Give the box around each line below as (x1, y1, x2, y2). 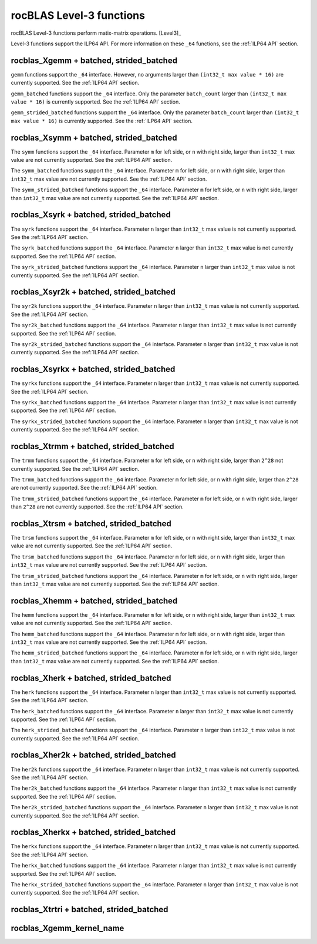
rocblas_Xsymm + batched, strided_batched (11, 132, 177, 142)
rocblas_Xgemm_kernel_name (11, 923, 124, 933)
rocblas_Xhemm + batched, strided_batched (11, 596, 178, 606)
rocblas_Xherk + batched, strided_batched (11, 673, 171, 683)
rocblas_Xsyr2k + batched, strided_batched (11, 287, 176, 297)
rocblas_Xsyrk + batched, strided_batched (11, 210, 171, 220)
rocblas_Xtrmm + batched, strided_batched (11, 441, 174, 451)
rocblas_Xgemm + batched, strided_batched (11, 55, 178, 65)
